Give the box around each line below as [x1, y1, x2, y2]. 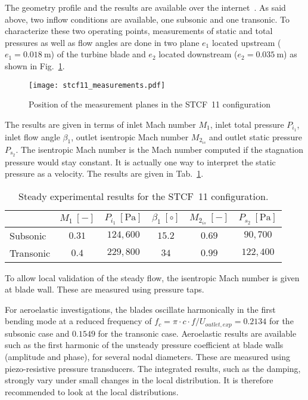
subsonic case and [5, 327, 70, 339]
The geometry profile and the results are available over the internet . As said [5, 1, 286, 13]
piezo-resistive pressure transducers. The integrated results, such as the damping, [5, 362, 301, 374]
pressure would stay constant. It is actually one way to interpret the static [5, 155, 276, 168]
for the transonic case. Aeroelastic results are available [98, 327, 297, 339]
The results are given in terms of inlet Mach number [5, 118, 196, 130]
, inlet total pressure [210, 118, 284, 130]
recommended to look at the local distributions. [5, 385, 179, 398]
